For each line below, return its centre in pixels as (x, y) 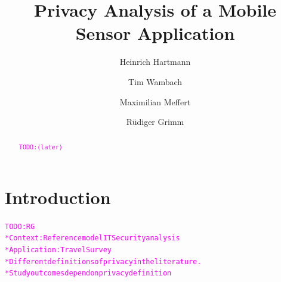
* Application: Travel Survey (58, 250)
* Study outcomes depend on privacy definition (88, 273)
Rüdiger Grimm (155, 122)
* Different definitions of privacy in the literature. (103, 261)
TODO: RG (20, 226)
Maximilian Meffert (155, 101)
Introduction (58, 197)
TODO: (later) (41, 148)
